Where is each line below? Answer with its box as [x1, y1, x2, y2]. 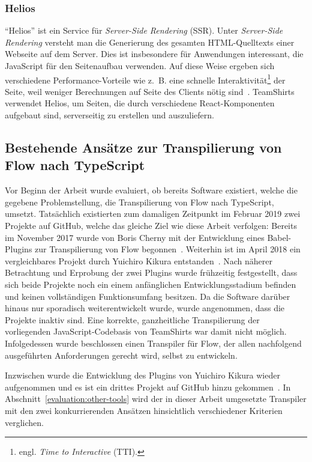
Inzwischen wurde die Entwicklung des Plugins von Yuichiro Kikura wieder [5, 369, 280, 381]
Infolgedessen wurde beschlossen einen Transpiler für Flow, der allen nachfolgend [5, 336, 302, 349]
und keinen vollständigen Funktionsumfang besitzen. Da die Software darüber [5, 290, 290, 302]
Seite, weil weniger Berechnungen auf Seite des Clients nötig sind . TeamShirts [5, 85, 295, 97]
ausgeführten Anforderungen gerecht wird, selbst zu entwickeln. [5, 348, 238, 361]
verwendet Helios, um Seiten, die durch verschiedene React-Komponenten [5, 97, 275, 109]
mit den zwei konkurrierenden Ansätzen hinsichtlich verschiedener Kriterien [5, 404, 283, 416]
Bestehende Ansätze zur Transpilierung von [5, 138, 282, 157]
